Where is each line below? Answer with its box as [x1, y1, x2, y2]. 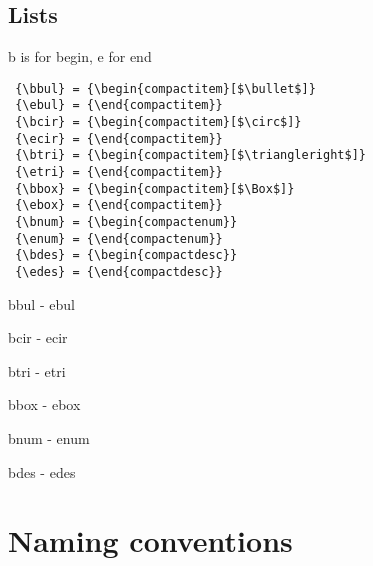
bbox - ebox [8, 394, 81, 415]
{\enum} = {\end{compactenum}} [15, 231, 223, 246]
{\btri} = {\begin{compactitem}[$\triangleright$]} [15, 148, 366, 163]
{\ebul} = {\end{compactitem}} [15, 98, 223, 113]
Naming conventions [8, 520, 293, 561]
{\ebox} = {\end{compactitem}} [15, 198, 223, 213]
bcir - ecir [8, 327, 68, 348]
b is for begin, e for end [8, 46, 152, 67]
